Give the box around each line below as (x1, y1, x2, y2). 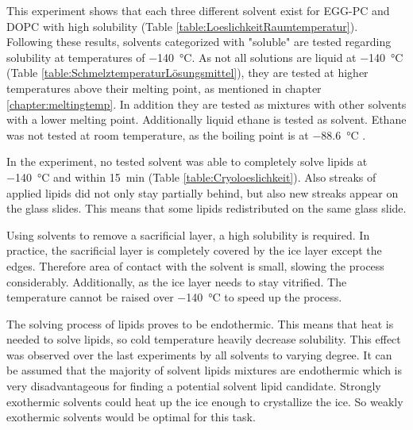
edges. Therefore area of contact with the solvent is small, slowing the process (6, 257, 384, 274)
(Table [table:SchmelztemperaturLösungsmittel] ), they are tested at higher (6, 64, 369, 81)
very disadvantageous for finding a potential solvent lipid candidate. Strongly (6, 378, 381, 394)
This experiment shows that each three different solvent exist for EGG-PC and (6, 2, 390, 18)
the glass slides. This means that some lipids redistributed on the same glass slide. (6, 200, 407, 217)
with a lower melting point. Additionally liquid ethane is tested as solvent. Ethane (6, 111, 407, 128)
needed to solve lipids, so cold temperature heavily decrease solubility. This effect (6, 331, 401, 347)
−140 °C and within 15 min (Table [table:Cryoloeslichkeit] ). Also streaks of (6, 168, 376, 185)
